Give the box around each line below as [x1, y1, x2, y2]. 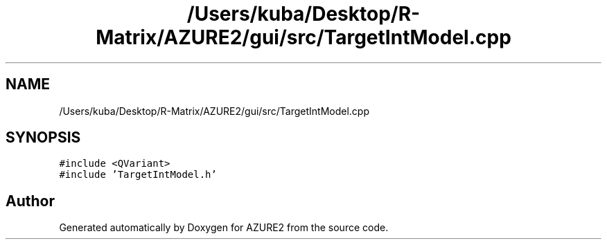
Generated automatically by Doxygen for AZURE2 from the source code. [59, 221, 389, 234]
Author [6, 192, 55, 210]
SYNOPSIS [6, 129, 81, 147]
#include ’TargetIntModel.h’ [59, 169, 217, 181]
